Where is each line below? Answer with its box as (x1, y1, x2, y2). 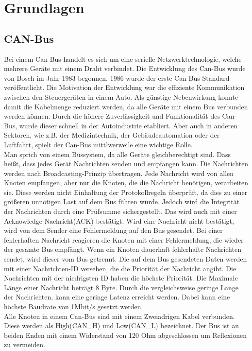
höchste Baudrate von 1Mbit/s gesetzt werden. (4, 301, 143, 312)
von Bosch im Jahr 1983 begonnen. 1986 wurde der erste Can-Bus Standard (4, 72, 230, 83)
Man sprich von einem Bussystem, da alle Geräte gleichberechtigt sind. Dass (4, 149, 231, 159)
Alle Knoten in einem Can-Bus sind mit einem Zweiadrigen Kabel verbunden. (4, 311, 235, 321)
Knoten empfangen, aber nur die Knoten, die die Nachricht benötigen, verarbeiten (4, 177, 249, 188)
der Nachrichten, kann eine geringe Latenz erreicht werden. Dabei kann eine (4, 292, 230, 302)
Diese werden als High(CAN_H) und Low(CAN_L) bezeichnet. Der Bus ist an (4, 320, 239, 331)
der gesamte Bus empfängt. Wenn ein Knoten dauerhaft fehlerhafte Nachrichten (4, 244, 241, 254)
